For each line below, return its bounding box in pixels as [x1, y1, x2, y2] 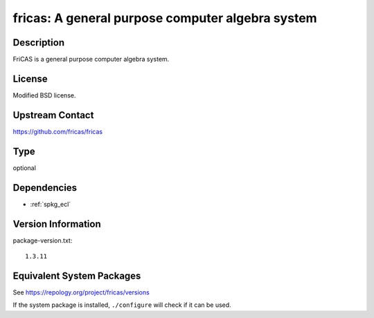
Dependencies [12, 182, 78, 194]
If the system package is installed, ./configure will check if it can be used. [12, 301, 231, 309]
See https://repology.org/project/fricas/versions [12, 288, 150, 297]
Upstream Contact [12, 109, 94, 121]
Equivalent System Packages [12, 270, 141, 281]
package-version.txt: [12, 236, 73, 245]
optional [12, 163, 36, 172]
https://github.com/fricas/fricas [12, 127, 103, 135]
